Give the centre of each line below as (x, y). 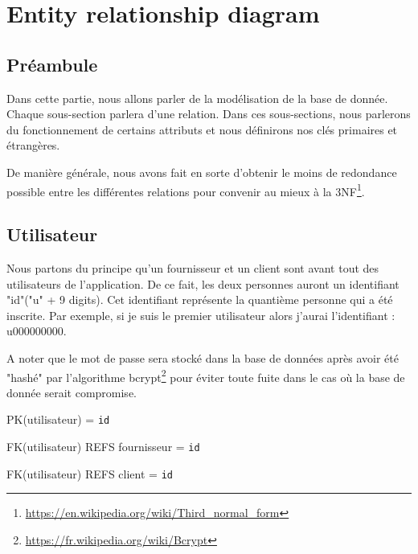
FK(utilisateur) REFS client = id (90, 473)
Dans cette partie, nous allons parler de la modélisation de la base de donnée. (197, 98)
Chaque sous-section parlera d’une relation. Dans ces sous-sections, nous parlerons (209, 114)
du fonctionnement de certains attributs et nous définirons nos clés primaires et (202, 129)
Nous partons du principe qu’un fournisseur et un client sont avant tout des (193, 268)
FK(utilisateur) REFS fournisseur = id (103, 447)
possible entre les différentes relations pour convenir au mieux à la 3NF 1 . (186, 190)
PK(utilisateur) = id (58, 419)
